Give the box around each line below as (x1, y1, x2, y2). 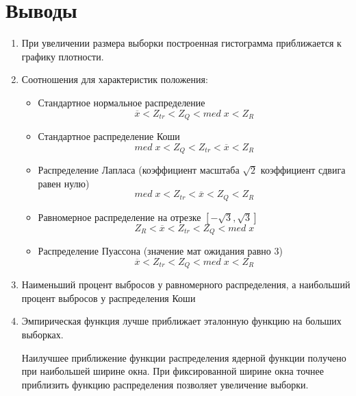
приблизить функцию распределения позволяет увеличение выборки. (21, 377, 309, 391)
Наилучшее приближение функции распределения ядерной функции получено (21, 350, 346, 364)
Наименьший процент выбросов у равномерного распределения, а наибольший (21, 277, 351, 292)
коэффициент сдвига (260, 163, 346, 176)
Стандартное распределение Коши (38, 128, 180, 143)
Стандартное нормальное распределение (38, 95, 205, 109)
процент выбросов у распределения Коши (21, 290, 196, 305)
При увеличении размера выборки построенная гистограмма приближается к (21, 36, 342, 50)
